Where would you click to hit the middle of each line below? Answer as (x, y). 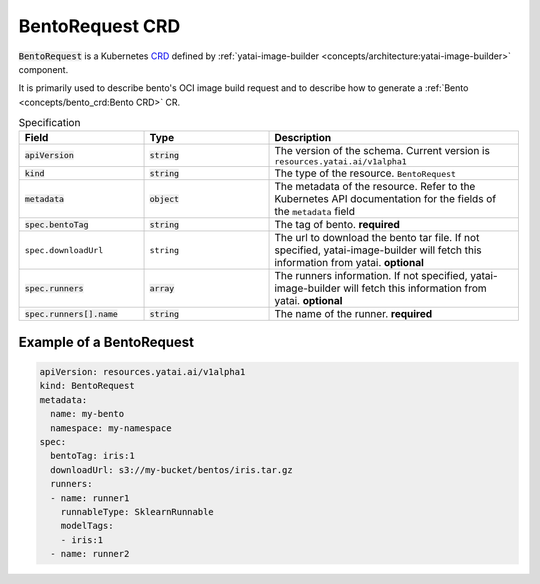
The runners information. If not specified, (371, 276)
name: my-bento (87, 414)
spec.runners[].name (71, 313)
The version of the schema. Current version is (382, 151)
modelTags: (87, 526)
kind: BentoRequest (87, 386)
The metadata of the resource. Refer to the (375, 187)
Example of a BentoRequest (106, 341)
